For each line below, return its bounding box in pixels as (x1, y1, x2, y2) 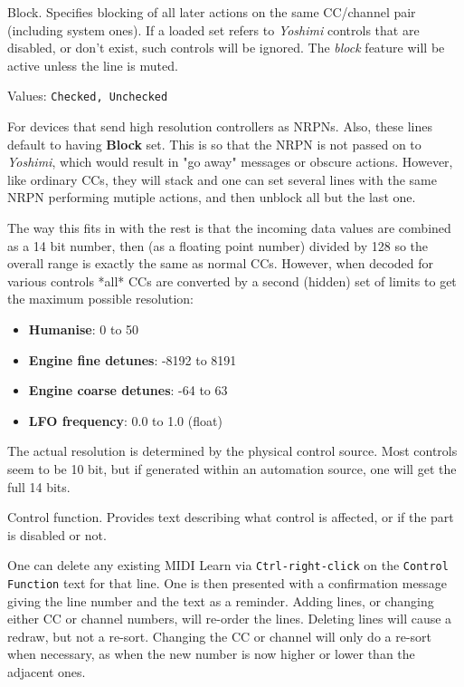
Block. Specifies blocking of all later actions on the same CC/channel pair (7, 3, 416, 21)
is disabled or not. (7, 525, 107, 544)
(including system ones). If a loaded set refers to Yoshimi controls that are (7, 20, 420, 39)
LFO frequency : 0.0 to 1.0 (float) (28, 411, 223, 430)
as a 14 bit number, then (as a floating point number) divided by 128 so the (7, 236, 429, 255)
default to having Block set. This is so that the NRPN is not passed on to (7, 134, 421, 153)
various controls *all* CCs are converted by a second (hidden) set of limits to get (7, 271, 457, 290)
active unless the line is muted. (7, 55, 178, 74)
